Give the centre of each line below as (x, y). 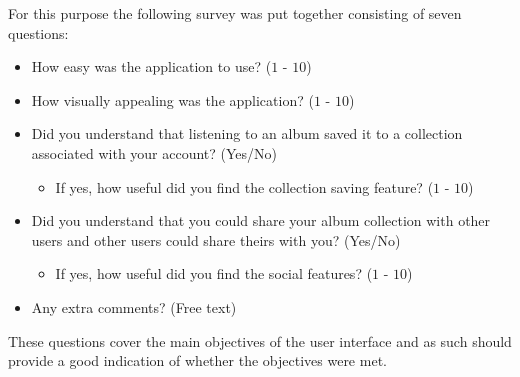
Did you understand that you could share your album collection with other (261, 220)
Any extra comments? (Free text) (134, 306)
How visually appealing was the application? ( (172, 99)
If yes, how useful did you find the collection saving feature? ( (244, 186)
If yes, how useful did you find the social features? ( (214, 273)
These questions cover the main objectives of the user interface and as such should (260, 340)
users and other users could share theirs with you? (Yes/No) (216, 239)
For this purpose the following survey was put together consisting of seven (235, 13)
